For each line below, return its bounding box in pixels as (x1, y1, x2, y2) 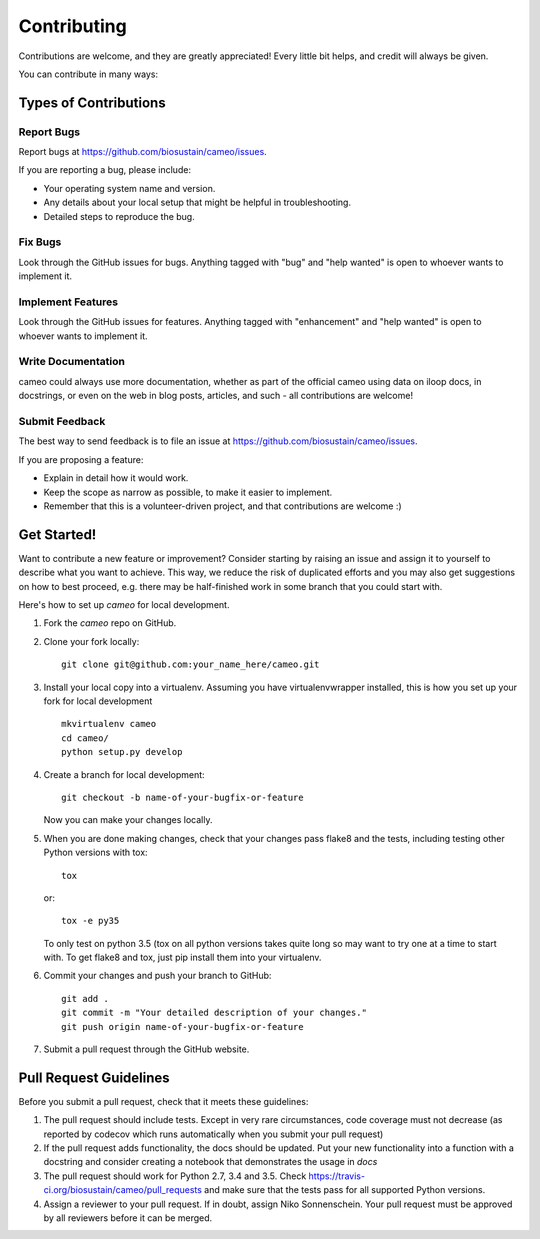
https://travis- (308, 1170, 365, 1182)
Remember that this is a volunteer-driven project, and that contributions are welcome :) (43, 500, 402, 512)
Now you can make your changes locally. (43, 814, 213, 826)
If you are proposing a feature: (18, 453, 144, 465)
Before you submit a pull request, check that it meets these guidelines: (18, 1095, 309, 1107)
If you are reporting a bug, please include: (18, 164, 192, 176)
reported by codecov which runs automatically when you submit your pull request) (43, 1128, 384, 1140)
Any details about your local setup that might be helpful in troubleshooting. (43, 196, 352, 209)
